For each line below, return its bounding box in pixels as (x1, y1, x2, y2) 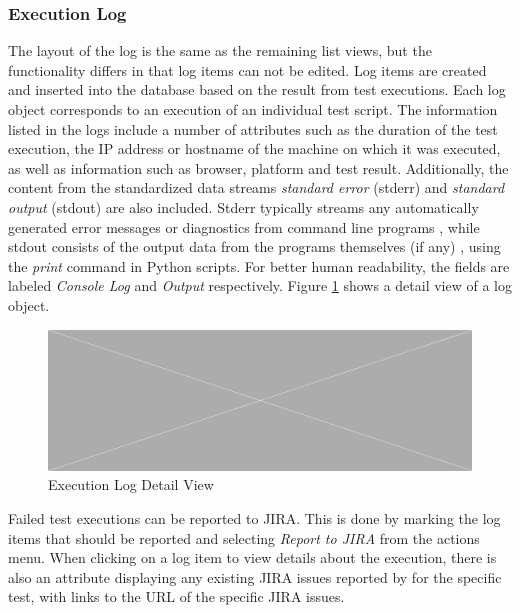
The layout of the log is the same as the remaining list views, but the (8, 40, 432, 61)
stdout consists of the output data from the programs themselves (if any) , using (8, 236, 501, 257)
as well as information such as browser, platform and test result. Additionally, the (8, 157, 509, 178)
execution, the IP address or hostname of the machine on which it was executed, (8, 138, 501, 159)
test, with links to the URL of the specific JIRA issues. (8, 586, 345, 607)
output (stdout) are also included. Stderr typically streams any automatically (8, 196, 479, 217)
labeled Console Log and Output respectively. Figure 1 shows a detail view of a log (8, 275, 512, 296)
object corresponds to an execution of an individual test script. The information (8, 99, 498, 119)
